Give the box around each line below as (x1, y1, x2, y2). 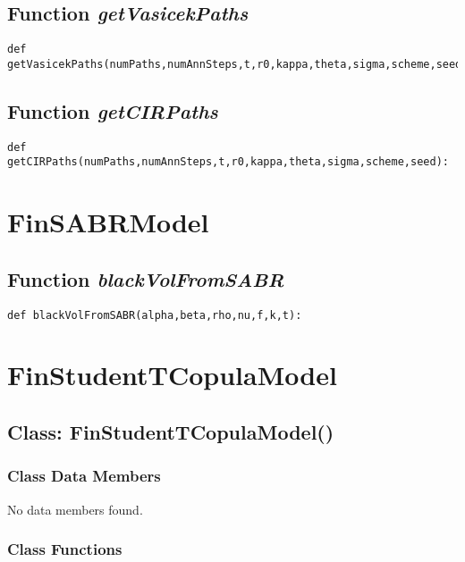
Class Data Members (7, 465, 161, 487)
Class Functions (7, 538, 123, 560)
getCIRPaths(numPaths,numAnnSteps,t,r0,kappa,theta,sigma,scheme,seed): (7, 155, 449, 169)
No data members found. (7, 499, 143, 518)
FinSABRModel (7, 204, 209, 240)
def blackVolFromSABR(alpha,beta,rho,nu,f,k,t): (7, 308, 302, 322)
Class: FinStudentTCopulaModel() (7, 418, 334, 446)
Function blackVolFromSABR (7, 264, 284, 292)
